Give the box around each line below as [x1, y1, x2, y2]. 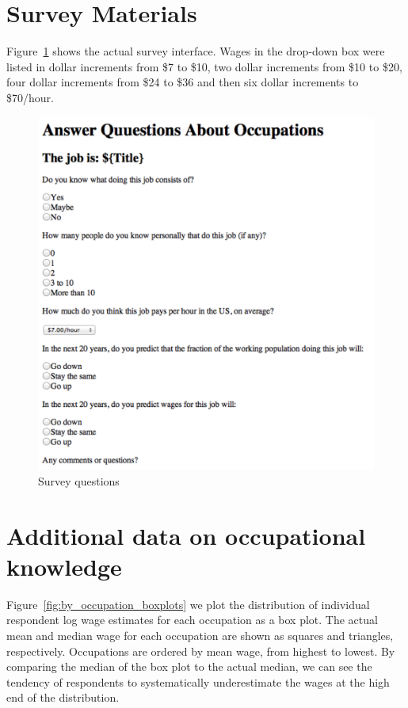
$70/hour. [6, 89, 54, 105]
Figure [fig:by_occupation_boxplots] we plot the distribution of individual [6, 596, 370, 612]
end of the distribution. [6, 689, 120, 706]
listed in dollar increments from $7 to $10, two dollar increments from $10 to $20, [6, 58, 402, 74]
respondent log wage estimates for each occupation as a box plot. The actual [6, 611, 378, 628]
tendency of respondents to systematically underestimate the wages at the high [6, 673, 390, 690]
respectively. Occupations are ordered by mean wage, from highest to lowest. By [6, 642, 395, 659]
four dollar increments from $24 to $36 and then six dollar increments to [6, 74, 359, 90]
